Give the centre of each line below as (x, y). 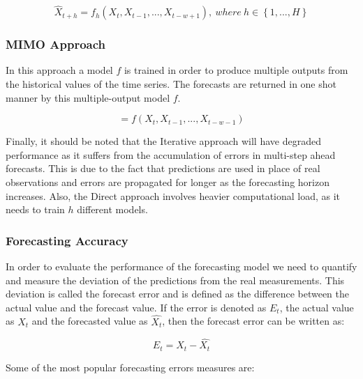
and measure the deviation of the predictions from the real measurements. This (175, 280)
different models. (112, 209)
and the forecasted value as (90, 321)
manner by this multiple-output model (88, 97)
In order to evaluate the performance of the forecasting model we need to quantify (181, 266)
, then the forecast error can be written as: (253, 321)
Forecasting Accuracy (67, 240)
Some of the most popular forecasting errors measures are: (130, 367)
